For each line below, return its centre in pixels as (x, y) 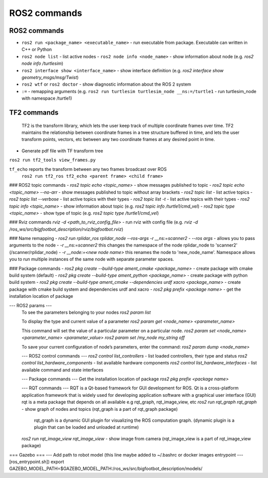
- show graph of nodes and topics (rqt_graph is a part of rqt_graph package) (100, 409)
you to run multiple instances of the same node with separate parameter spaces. (92, 259)
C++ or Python (37, 49)
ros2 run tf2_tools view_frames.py (53, 160)
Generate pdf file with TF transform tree (63, 151)
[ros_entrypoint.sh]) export (37, 462)
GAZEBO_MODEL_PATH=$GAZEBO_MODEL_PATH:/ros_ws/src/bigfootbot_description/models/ (106, 469)
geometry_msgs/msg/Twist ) (50, 78)
